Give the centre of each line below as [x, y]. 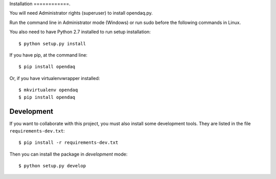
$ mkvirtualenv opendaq [48, 90]
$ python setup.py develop [52, 165]
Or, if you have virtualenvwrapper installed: [55, 78]
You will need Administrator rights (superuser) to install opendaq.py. [81, 13]
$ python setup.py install [52, 44]
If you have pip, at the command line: [49, 55]
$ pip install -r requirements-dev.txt [68, 143]
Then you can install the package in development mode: [68, 154]
